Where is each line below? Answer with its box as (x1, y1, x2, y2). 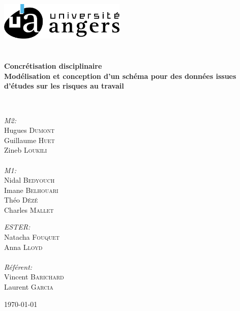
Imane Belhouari (4, 184, 58, 195)
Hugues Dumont (4, 125, 55, 135)
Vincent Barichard (4, 271, 64, 282)
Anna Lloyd (4, 241, 43, 252)
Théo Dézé (4, 194, 38, 205)
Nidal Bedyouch (4, 175, 55, 185)
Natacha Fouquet (4, 232, 59, 242)
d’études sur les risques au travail (4, 80, 124, 91)
